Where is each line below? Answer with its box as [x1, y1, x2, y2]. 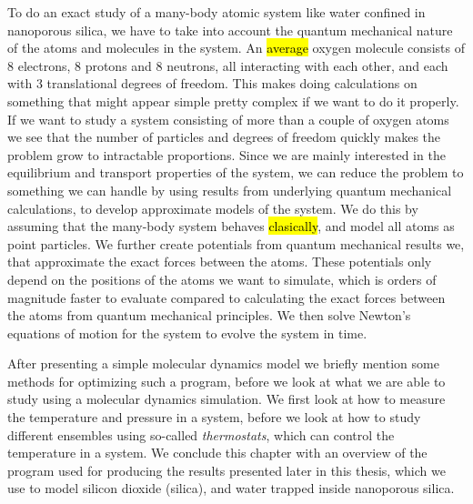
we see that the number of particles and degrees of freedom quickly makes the [7, 127, 441, 146]
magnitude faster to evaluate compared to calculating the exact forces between [7, 287, 446, 307]
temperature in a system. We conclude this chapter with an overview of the [7, 443, 428, 462]
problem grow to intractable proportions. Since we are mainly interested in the [7, 145, 446, 164]
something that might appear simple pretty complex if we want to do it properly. [7, 91, 459, 110]
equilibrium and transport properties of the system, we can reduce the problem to [7, 163, 464, 182]
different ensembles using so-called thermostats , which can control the [7, 425, 395, 444]
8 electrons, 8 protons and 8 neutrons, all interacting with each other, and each [7, 55, 448, 75]
